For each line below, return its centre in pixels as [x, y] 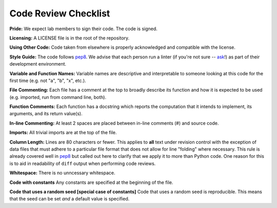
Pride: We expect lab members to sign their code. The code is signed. [83, 29]
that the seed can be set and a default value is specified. [70, 199]
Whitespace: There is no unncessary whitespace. [62, 173]
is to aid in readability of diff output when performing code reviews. [83, 163]
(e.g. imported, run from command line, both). [58, 97]
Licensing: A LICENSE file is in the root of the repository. [70, 38]
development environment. [38, 64]
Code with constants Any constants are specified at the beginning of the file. [91, 182]
